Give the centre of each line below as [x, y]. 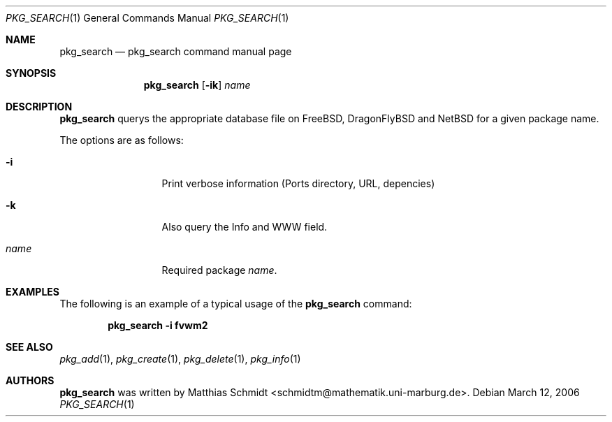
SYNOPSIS [31, 73]
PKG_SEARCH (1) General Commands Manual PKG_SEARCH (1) [147, 18]
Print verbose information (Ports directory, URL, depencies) [298, 183]
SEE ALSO [29, 347]
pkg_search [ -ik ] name [197, 85]
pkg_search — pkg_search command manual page [176, 51]
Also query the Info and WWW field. [245, 227]
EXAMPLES [32, 292]
